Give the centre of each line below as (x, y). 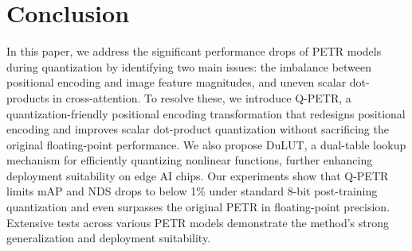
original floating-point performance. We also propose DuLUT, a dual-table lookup (206, 144)
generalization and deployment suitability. (109, 238)
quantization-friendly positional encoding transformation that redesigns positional (206, 113)
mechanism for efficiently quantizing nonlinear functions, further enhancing (190, 160)
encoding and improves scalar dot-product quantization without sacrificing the (198, 129)
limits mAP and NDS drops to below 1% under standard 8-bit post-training (192, 191)
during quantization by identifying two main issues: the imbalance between (189, 66)
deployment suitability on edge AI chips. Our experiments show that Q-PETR (198, 175)
